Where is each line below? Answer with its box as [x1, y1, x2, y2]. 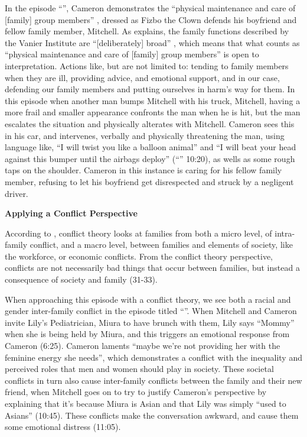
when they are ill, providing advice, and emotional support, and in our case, [5, 71, 280, 83]
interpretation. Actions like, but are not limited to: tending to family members [5, 59, 289, 72]
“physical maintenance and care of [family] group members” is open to [5, 48, 259, 60]
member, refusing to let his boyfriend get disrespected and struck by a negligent [5, 175, 294, 187]
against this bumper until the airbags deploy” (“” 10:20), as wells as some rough [5, 152, 295, 164]
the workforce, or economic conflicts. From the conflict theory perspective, [5, 250, 273, 262]
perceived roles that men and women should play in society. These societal [5, 362, 274, 375]
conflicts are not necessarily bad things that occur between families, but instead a [5, 261, 300, 274]
